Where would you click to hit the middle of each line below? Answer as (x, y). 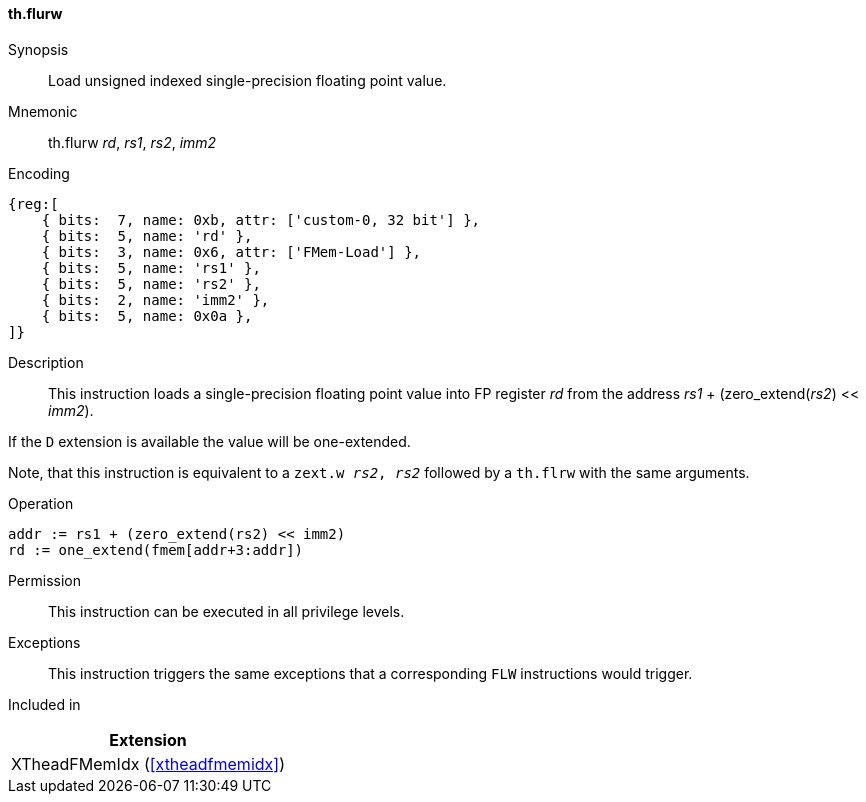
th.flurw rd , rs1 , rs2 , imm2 (132, 142)
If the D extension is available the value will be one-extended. (209, 441)
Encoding (39, 173)
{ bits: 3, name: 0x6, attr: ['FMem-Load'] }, (231, 251)
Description (46, 362)
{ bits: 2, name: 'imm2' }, (155, 299)
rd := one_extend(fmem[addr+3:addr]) (156, 549)
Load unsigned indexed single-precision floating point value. (247, 80)
